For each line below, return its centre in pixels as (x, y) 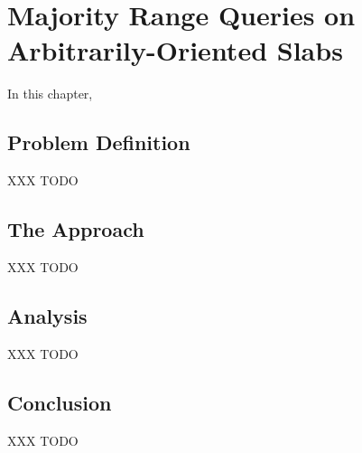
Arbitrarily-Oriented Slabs (175, 50)
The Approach (76, 229)
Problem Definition (99, 142)
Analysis (47, 315)
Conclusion (60, 402)
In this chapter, (50, 94)
